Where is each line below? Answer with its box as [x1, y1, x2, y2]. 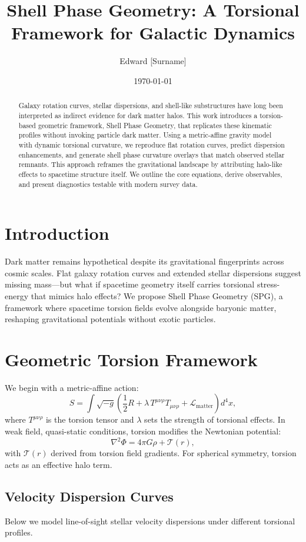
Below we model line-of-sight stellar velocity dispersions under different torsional [5, 514, 295, 527]
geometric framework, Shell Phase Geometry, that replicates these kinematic [38, 120, 272, 130]
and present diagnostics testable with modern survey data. [18, 179, 198, 189]
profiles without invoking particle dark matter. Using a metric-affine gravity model [18, 130, 272, 140]
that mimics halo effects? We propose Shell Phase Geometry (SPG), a [31, 289, 283, 302]
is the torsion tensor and [45, 413, 134, 426]
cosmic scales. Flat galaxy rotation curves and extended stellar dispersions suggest [5, 266, 301, 279]
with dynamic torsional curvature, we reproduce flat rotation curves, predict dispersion [18, 139, 285, 149]
